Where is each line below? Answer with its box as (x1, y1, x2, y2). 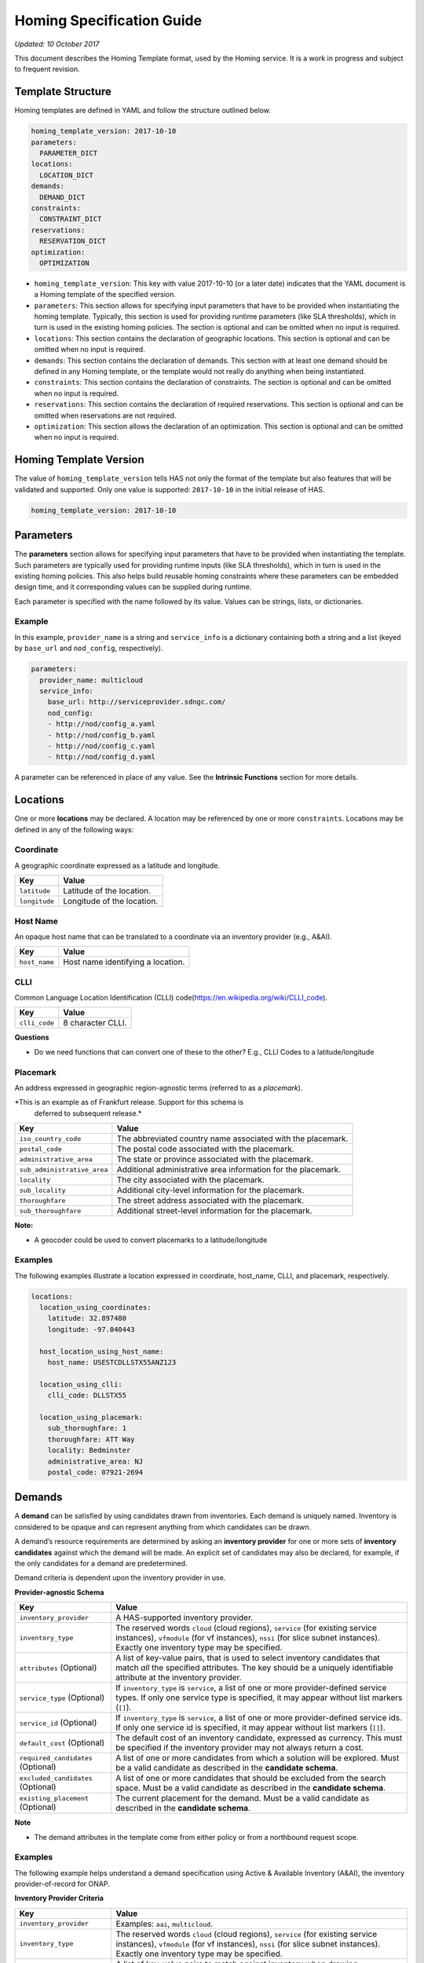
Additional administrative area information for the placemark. (116, 1164, 342, 1175)
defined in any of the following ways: (14, 824, 134, 834)
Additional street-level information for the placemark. (116, 1205, 313, 1216)
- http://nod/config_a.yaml (47, 719, 156, 729)
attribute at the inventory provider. (115, 1672, 243, 1683)
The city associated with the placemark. (116, 1175, 265, 1186)
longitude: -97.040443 (47, 1325, 135, 1334)
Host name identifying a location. (63, 956, 185, 967)
